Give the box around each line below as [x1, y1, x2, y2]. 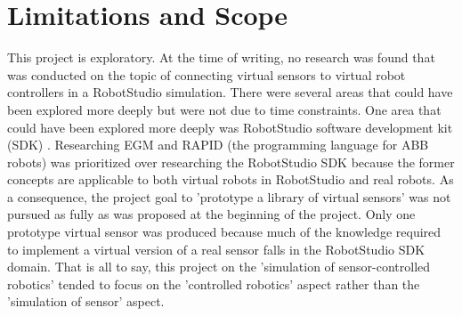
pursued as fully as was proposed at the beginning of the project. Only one [7, 205, 416, 223]
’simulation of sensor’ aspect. [7, 292, 165, 311]
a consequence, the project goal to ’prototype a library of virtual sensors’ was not [7, 187, 451, 206]
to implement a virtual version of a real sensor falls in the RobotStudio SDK [7, 239, 426, 258]
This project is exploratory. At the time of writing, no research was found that [7, 48, 435, 67]
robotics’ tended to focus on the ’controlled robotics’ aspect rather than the [7, 274, 420, 293]
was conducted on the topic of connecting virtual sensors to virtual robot [7, 65, 406, 84]
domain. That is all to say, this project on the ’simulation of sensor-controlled [7, 257, 431, 276]
